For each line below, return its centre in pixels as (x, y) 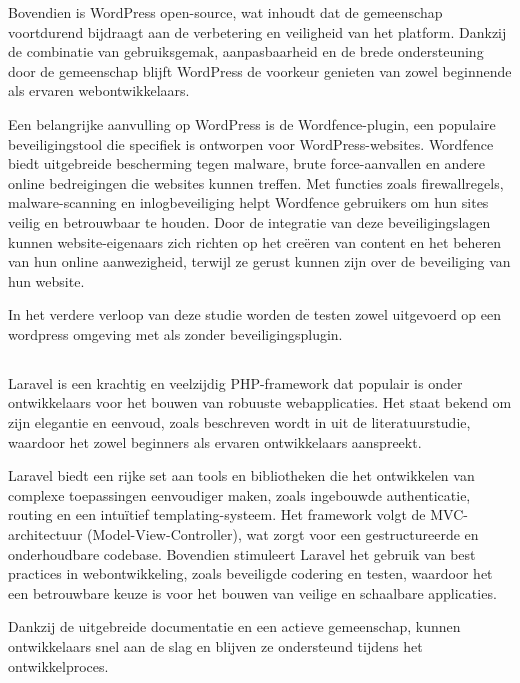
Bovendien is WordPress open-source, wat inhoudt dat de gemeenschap (225, 12)
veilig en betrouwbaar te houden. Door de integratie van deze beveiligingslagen (249, 221)
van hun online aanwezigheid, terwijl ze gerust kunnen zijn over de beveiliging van (259, 261)
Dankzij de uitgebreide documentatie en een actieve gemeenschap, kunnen (234, 626)
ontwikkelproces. (58, 665)
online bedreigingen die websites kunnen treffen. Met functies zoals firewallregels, (256, 182)
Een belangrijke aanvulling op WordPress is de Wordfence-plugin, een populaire (252, 123)
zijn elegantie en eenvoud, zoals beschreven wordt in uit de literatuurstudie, (239, 422)
